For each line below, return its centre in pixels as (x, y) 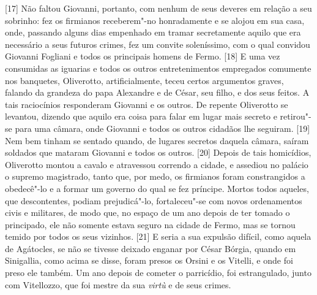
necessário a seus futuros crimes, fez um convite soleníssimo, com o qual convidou (158, 44)
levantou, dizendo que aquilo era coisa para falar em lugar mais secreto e (141, 116)
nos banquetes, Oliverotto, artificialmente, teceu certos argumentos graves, (144, 80)
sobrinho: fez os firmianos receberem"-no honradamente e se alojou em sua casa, (155, 20)
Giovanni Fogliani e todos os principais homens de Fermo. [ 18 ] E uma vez (143, 56)
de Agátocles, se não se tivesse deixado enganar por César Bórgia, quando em (151, 248)
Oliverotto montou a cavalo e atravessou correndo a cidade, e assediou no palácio (157, 164)
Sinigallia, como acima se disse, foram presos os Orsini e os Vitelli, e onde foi (149, 260)
